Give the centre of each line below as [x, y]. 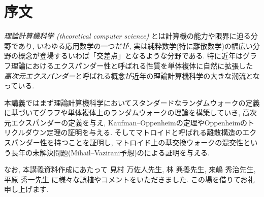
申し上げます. [26, 189]
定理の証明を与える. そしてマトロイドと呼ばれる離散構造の [144, 132]
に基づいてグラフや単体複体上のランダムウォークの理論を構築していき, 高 [127, 112]
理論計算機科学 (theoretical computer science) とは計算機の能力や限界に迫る [127, 36]
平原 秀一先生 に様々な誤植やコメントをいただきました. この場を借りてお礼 [129, 179]
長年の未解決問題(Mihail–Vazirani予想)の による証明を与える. [110, 152]
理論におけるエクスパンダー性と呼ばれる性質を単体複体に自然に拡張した [132, 65]
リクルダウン [25, 132]
